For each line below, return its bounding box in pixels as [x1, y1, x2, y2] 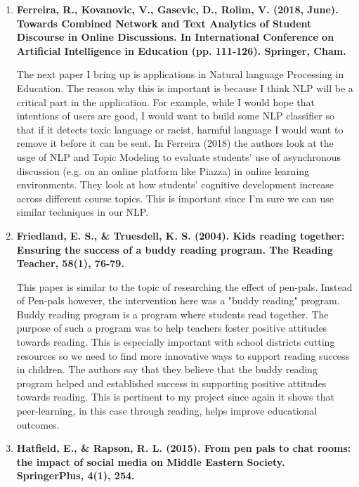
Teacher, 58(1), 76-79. [16, 256, 124, 271]
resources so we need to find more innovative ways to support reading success [16, 348, 350, 363]
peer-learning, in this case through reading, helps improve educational [16, 403, 318, 418]
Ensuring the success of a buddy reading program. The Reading [16, 242, 333, 257]
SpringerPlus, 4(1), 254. [16, 468, 135, 483]
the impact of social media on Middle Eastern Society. [16, 454, 285, 469]
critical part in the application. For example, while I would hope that [16, 94, 315, 109]
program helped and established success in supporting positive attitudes [16, 375, 327, 390]
